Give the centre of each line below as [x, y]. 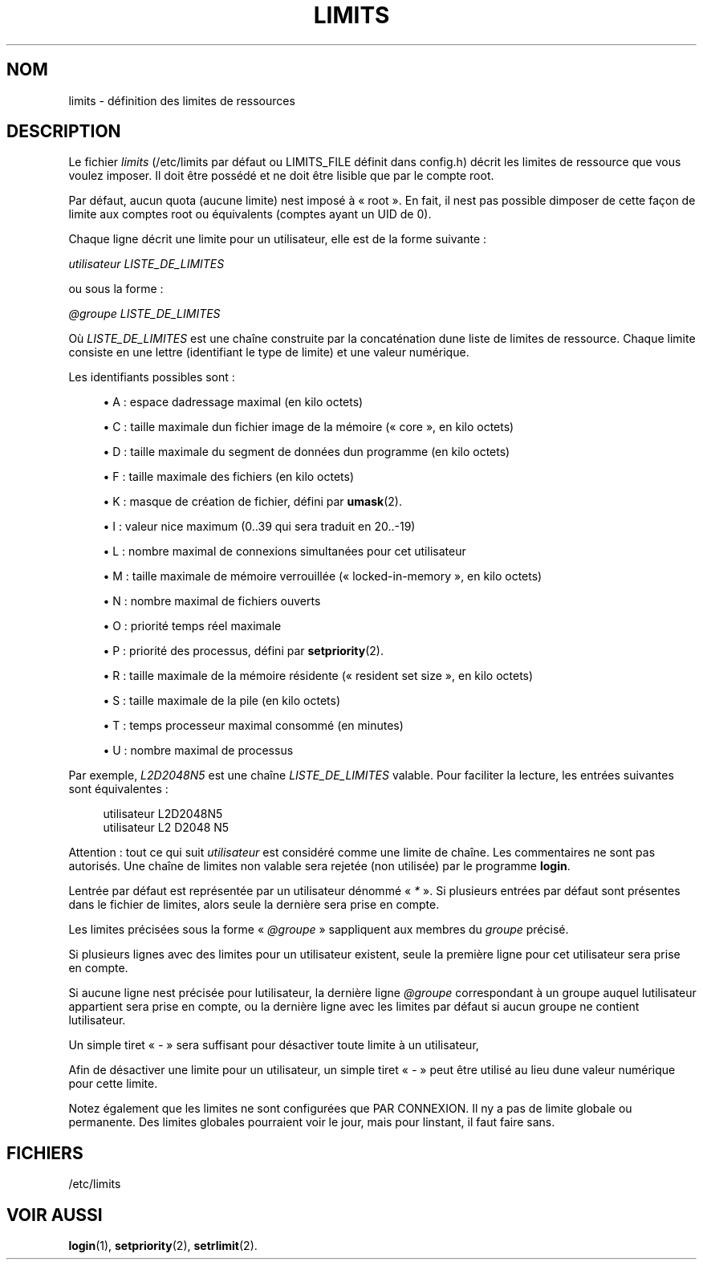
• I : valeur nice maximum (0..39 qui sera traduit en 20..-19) [259, 527]
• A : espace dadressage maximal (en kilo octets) [233, 402]
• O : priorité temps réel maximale [192, 626]
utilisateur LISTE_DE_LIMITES [146, 264]
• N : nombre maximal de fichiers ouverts [212, 601]
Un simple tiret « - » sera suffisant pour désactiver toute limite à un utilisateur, [274, 1045]
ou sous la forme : [116, 289]
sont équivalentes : [118, 789]
